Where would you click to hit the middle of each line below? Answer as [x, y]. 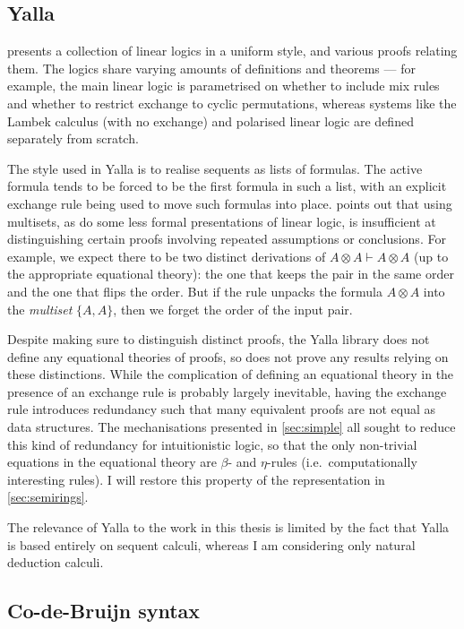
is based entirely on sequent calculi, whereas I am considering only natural [211, 544]
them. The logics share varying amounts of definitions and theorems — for [211, 68]
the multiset [40, 309]
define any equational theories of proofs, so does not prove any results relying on [228, 356]
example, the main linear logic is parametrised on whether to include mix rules [223, 86]
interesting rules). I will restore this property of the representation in [196, 479]
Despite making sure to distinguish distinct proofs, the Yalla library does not [219, 339]
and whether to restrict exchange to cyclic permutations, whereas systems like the [232, 103]
